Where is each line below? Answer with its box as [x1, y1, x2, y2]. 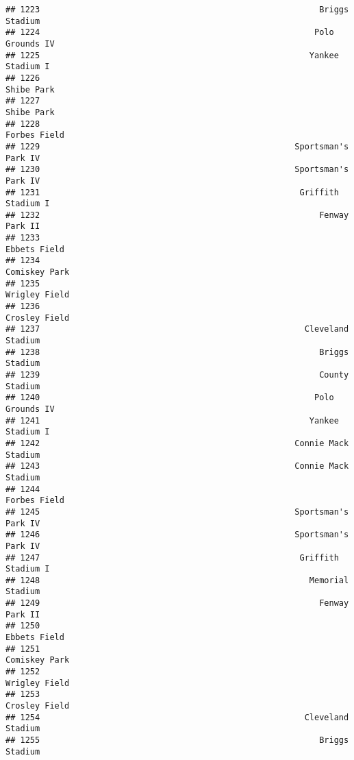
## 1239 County [5, 370, 349, 380]
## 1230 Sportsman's [5, 164, 349, 175]
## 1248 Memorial [5, 575, 349, 585]
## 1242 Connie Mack [5, 438, 349, 448]
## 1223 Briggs [5, 5, 349, 14]
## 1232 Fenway [5, 210, 349, 220]
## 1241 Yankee [5, 415, 339, 426]
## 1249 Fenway [5, 598, 349, 609]
